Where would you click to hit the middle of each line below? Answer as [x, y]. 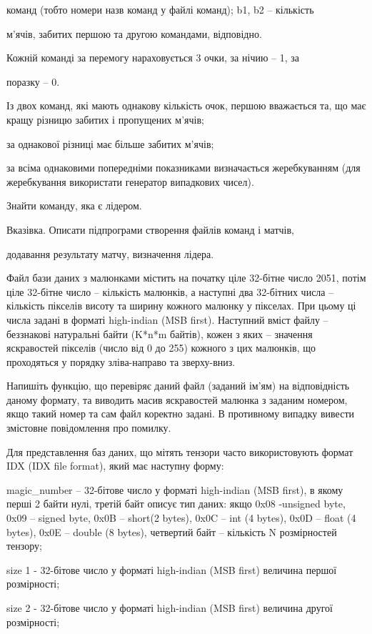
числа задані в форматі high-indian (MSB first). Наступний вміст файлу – [167, 319]
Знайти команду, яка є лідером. [74, 205]
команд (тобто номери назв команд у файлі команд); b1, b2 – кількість [160, 9]
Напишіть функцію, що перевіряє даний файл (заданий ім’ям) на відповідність [178, 386]
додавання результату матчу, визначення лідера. [110, 253]
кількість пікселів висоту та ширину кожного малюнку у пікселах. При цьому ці [181, 306]
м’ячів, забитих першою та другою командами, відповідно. [134, 33]
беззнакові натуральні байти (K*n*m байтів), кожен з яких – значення [160, 333]
